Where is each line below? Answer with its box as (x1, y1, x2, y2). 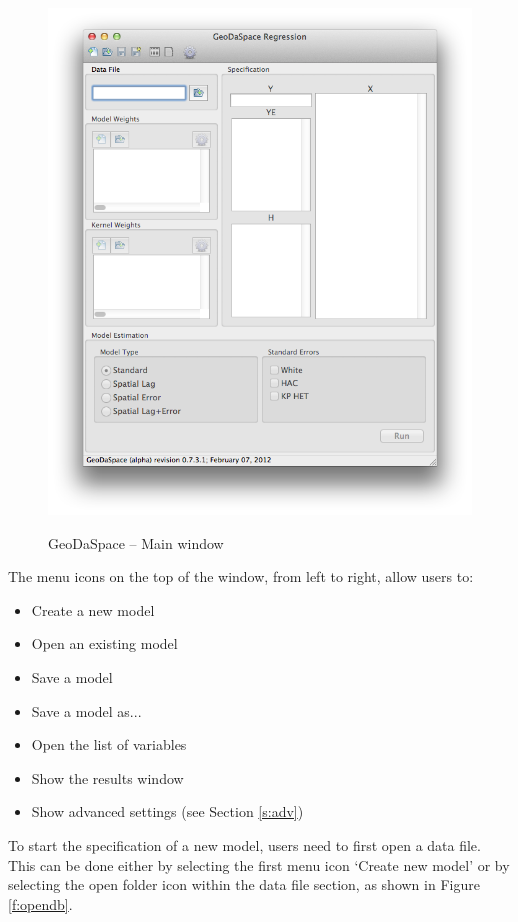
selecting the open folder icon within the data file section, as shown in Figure (8, 874, 480, 895)
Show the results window (31, 767, 184, 788)
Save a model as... (31, 700, 142, 721)
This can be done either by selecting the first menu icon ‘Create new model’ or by (8, 854, 510, 875)
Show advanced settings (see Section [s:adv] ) (31, 801, 304, 822)
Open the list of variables (31, 734, 187, 755)
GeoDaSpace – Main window (48, 532, 224, 553)
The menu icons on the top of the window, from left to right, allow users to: (8, 566, 474, 587)
